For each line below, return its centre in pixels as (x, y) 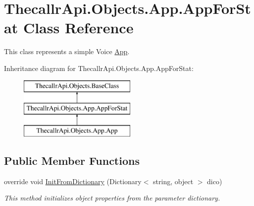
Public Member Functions (72, 160)
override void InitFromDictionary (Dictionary (73, 181)
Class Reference (78, 28)
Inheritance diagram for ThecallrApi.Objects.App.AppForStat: (99, 68)
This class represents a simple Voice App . (67, 51)
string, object (173, 181)
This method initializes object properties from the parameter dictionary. (112, 198)
